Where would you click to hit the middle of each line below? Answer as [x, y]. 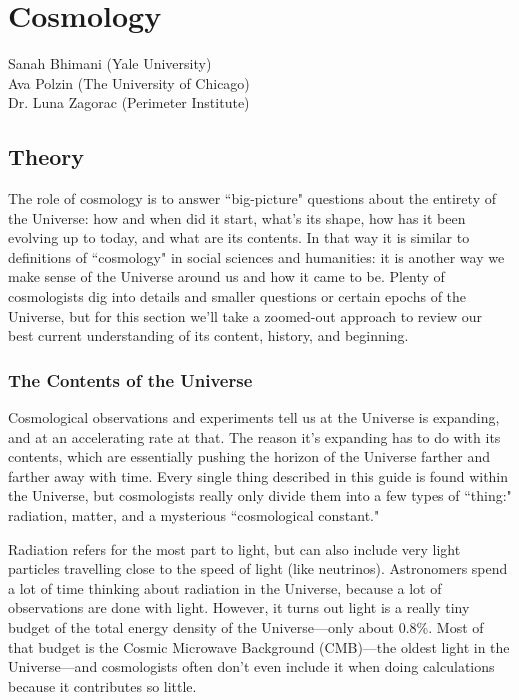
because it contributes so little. [102, 685]
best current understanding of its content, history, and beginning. [208, 335]
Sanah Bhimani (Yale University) [110, 63]
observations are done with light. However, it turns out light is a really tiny [239, 607]
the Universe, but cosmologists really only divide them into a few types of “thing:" [260, 495]
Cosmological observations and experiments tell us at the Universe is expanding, [254, 417]
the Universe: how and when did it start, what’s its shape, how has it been [237, 217]
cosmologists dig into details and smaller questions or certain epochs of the [237, 296]
